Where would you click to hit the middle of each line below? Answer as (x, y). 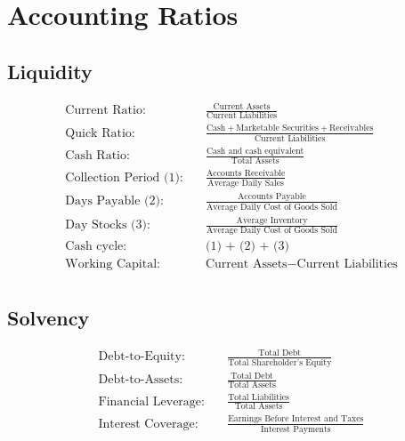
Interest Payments (296, 429)
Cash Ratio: (97, 156)
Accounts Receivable (246, 174)
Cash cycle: (96, 247)
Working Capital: (113, 265)
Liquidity (50, 71)
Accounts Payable (271, 197)
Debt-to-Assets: (141, 380)
